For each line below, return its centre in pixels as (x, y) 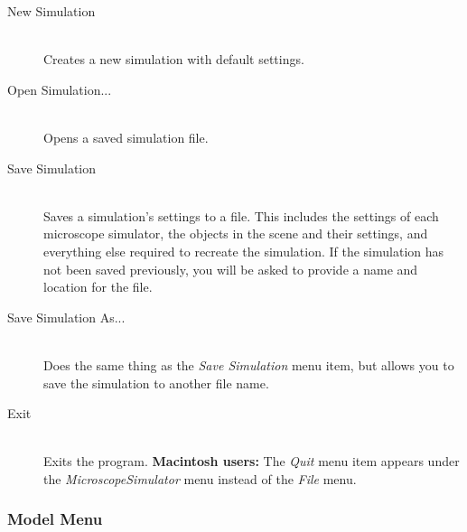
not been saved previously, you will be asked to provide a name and (231, 269)
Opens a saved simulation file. (126, 137)
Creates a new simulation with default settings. (174, 59)
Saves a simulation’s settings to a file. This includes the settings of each (241, 215)
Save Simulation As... (66, 317)
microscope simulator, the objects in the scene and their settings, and (236, 233)
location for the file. (98, 287)
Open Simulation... (60, 89)
